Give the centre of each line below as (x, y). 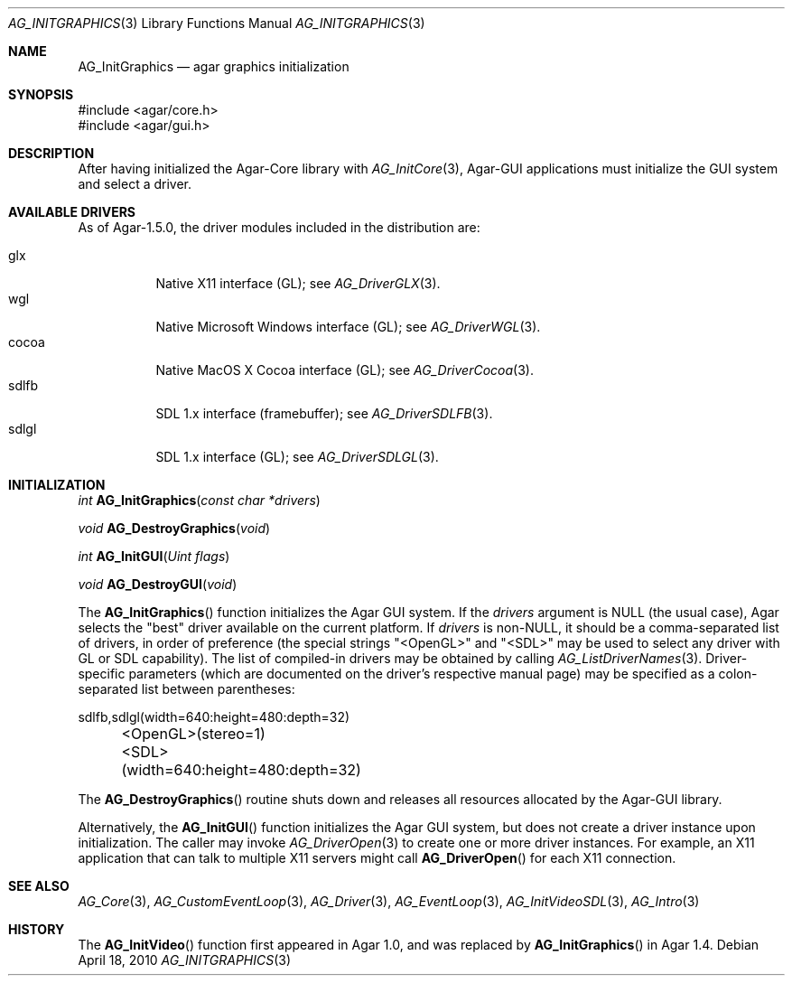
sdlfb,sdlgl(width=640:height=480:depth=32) (214, 717)
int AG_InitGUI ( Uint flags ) (154, 556)
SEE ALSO (39, 886)
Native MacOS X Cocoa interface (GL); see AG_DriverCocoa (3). (345, 370)
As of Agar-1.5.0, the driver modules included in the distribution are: (279, 227)
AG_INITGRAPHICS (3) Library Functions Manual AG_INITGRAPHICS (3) (217, 23)
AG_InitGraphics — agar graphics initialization (214, 66)
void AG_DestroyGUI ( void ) (158, 584)
